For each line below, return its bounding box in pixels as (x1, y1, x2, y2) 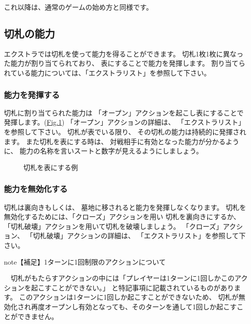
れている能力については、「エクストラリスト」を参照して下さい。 (4, 67, 211, 77)
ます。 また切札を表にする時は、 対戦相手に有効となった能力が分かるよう (4, 136, 239, 146)
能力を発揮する (4, 88, 60, 100)
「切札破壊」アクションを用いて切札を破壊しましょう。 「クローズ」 (4, 221, 223, 231)
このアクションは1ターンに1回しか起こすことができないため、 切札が (19, 292, 239, 302)
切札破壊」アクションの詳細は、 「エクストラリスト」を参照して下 (33, 230, 246, 241)
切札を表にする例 (23, 162, 78, 172)
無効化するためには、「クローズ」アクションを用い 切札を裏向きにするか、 (4, 211, 241, 222)
